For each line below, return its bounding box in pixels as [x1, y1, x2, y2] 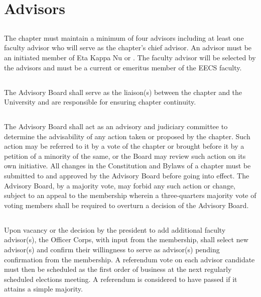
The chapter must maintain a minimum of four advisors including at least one [4, 32, 244, 43]
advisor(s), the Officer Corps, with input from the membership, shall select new [4, 234, 248, 245]
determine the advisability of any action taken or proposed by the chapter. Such [4, 131, 250, 141]
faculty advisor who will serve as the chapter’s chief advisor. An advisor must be [4, 42, 252, 53]
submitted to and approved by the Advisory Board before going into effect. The [4, 170, 249, 181]
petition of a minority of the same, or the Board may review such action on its [4, 150, 246, 161]
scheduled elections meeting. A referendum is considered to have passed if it [4, 273, 237, 284]
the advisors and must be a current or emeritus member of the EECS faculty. [4, 62, 242, 72]
